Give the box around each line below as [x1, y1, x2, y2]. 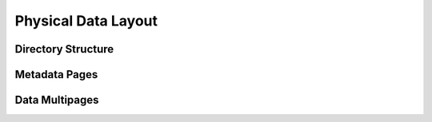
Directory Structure [14, 42, 114, 56]
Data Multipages [14, 93, 99, 107]
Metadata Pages [14, 68, 98, 81]
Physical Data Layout [14, 12, 158, 30]
